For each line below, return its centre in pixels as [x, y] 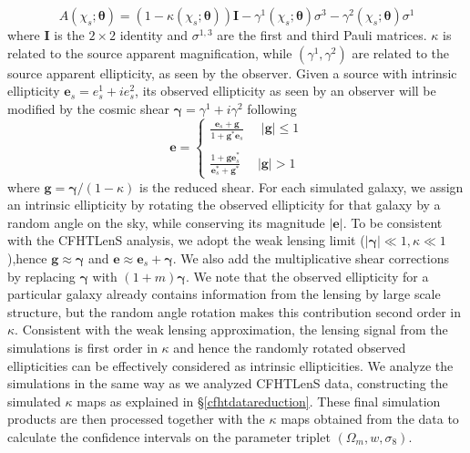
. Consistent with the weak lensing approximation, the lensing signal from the [231, 329]
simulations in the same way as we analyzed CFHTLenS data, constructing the [228, 383]
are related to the [401, 52]
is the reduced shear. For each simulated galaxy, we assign [301, 186]
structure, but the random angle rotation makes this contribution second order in [235, 311]
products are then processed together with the [136, 419]
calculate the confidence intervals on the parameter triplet [169, 436]
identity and [153, 35]
